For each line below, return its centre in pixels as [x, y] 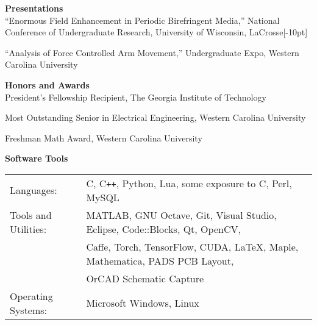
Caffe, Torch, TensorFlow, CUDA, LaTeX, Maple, [192, 246]
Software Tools [37, 158]
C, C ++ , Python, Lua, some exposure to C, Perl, [189, 183]
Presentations [34, 8]
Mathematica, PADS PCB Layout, [160, 260]
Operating [31, 296]
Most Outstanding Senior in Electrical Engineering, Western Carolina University [155, 117]
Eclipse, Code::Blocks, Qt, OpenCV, [163, 229]
